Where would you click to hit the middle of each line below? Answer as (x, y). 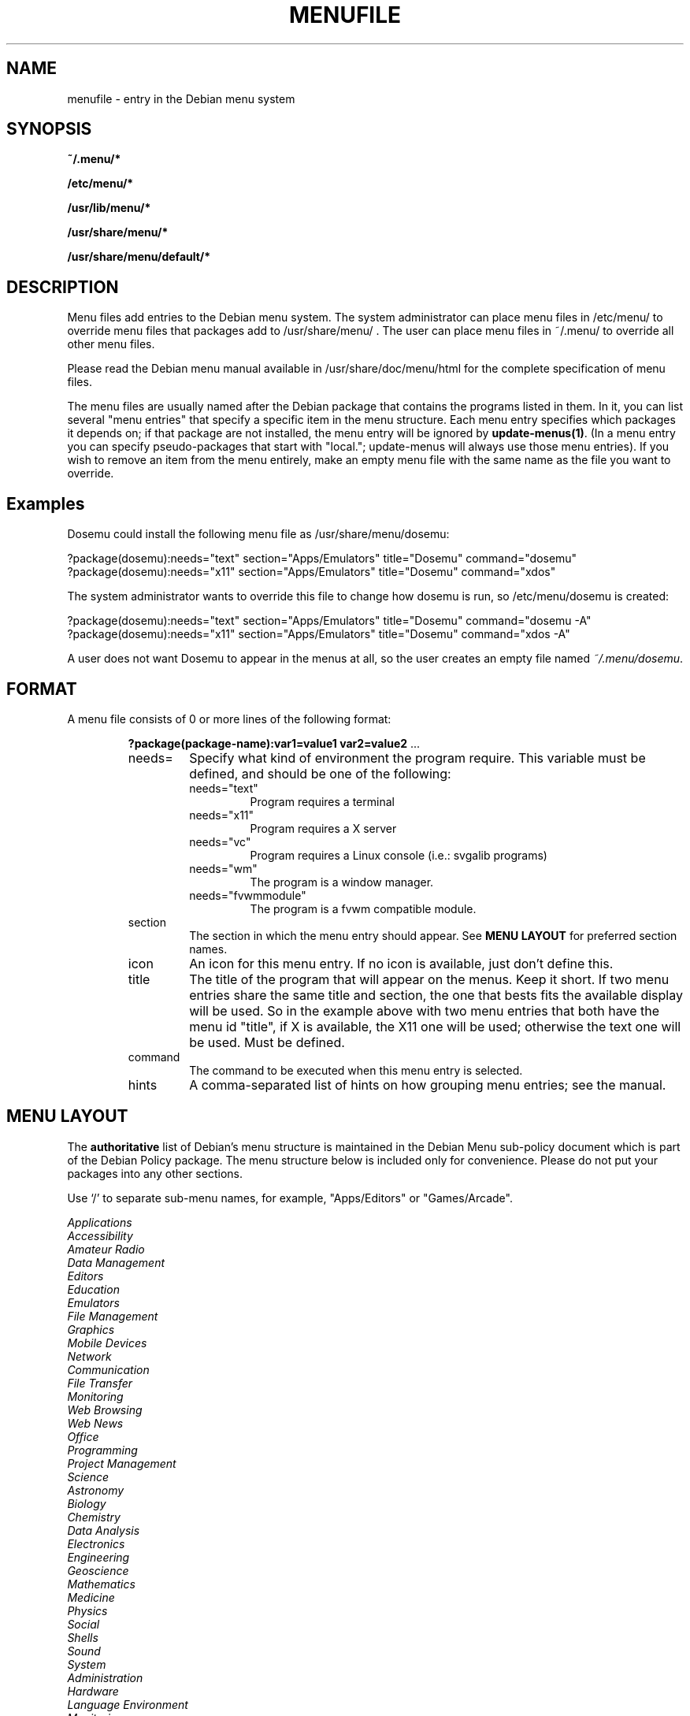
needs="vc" (220, 841)
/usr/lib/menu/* (109, 208)
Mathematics (101, 1584)
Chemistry (94, 1517)
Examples (46, 503)
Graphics (91, 1329)
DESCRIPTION (63, 287)
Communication (108, 1369)
